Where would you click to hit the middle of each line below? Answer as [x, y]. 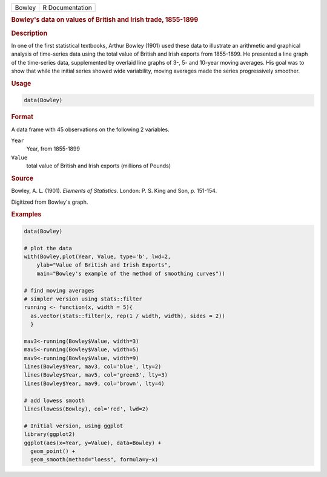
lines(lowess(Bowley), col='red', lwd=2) [86, 409]
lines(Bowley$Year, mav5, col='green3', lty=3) [96, 375]
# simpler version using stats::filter [83, 299]
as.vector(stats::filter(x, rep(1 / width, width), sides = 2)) [128, 316]
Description [29, 33]
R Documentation [67, 8]
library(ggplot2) [50, 434]
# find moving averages [59, 290]
